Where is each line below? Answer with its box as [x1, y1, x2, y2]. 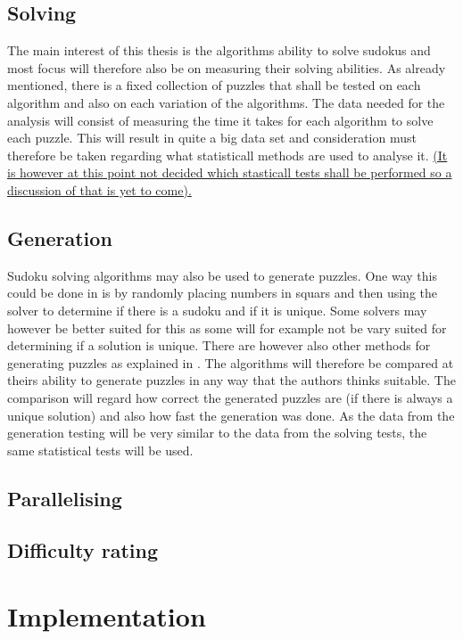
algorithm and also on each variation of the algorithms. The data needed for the [7, 93, 445, 111]
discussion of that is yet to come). [7, 180, 192, 199]
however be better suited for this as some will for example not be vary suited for [7, 318, 447, 337]
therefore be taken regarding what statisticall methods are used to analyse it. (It [7, 145, 448, 164]
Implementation [7, 598, 206, 635]
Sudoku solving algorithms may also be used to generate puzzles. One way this [7, 266, 437, 284]
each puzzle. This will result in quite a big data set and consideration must [7, 128, 417, 147]
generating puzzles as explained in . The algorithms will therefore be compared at [7, 353, 454, 372]
